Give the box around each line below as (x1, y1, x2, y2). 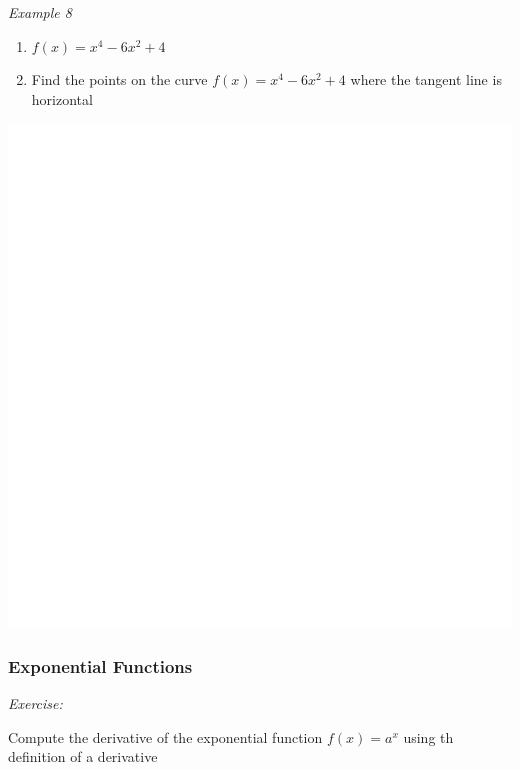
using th (403, 726, 454, 747)
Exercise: (8, 693, 63, 714)
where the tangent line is (350, 69, 502, 90)
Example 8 (8, 2, 72, 22)
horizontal (31, 88, 93, 109)
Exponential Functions (8, 653, 193, 678)
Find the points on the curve (31, 69, 208, 90)
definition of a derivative (8, 746, 158, 767)
